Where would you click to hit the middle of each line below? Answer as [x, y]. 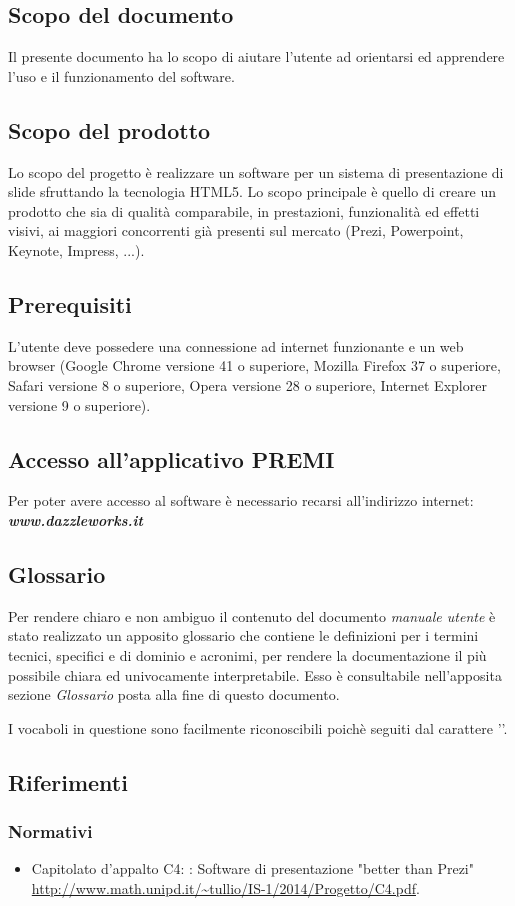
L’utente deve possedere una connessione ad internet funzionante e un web [236, 345]
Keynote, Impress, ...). [76, 249]
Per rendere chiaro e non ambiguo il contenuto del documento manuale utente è [252, 615]
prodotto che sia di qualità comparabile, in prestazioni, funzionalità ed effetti [244, 210]
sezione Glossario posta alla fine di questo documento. [174, 694]
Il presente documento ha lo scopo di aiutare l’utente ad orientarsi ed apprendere [256, 56]
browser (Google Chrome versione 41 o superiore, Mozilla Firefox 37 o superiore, [254, 365]
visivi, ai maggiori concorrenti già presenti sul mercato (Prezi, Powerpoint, [236, 230]
